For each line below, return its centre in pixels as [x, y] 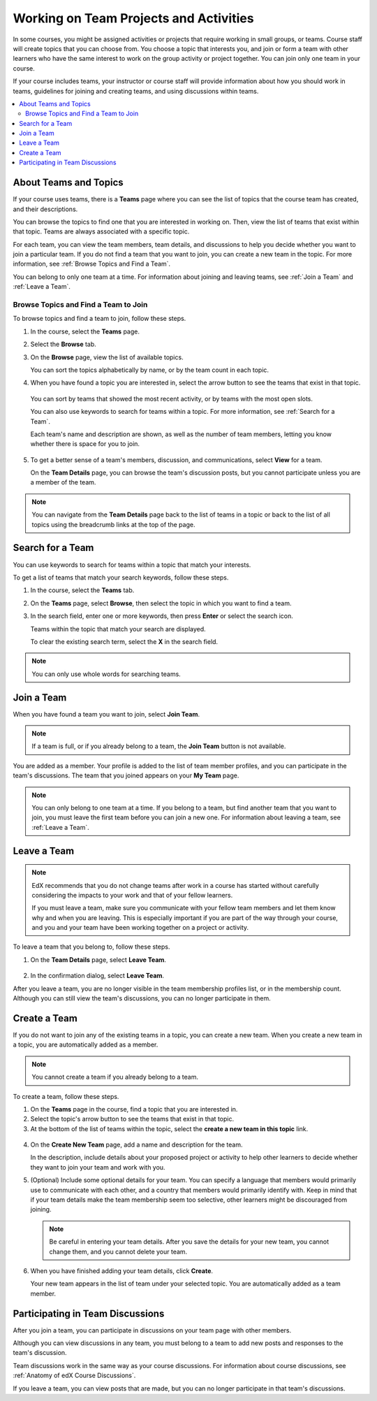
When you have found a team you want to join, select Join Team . [106, 714]
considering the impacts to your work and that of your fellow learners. [132, 895]
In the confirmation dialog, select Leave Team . [97, 976]
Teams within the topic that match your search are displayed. [118, 628]
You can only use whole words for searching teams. [106, 674]
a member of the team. [63, 482]
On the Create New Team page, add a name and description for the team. [136, 1145]
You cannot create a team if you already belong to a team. [115, 1077]
